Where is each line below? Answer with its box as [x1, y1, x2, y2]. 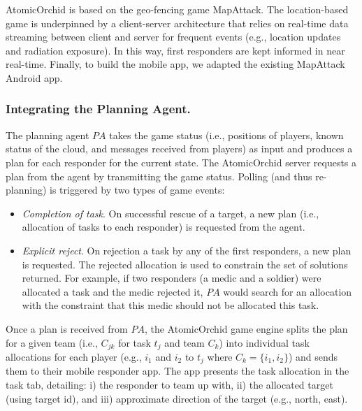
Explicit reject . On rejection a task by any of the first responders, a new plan [22, 243, 352, 257]
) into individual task [219, 335, 310, 349]
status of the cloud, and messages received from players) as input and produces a [6, 141, 353, 156]
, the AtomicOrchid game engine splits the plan [144, 321, 348, 336]
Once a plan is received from [6, 321, 128, 336]
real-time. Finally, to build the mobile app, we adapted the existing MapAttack [6, 57, 345, 71]
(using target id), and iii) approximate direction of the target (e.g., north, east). [6, 391, 348, 405]
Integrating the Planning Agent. [6, 100, 191, 117]
